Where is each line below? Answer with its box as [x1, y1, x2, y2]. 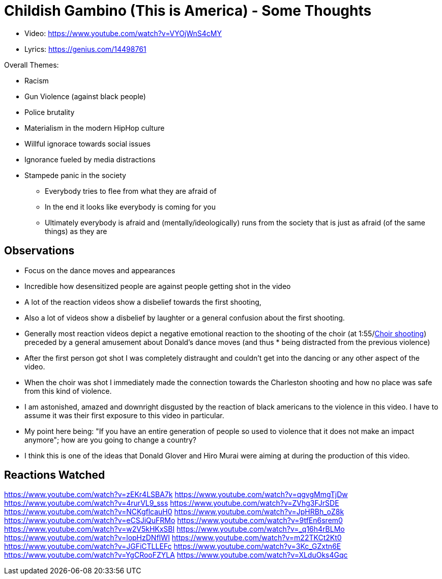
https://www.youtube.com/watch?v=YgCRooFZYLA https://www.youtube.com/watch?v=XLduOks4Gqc [4, 551, 348, 560]
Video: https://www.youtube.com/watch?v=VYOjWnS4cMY [24, 28, 222, 38]
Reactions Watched [4, 469, 105, 482]
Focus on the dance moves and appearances [24, 266, 175, 275]
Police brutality [24, 107, 75, 117]
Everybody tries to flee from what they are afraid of [45, 186, 217, 195]
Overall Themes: [4, 60, 59, 69]
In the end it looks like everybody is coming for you [45, 202, 216, 211]
